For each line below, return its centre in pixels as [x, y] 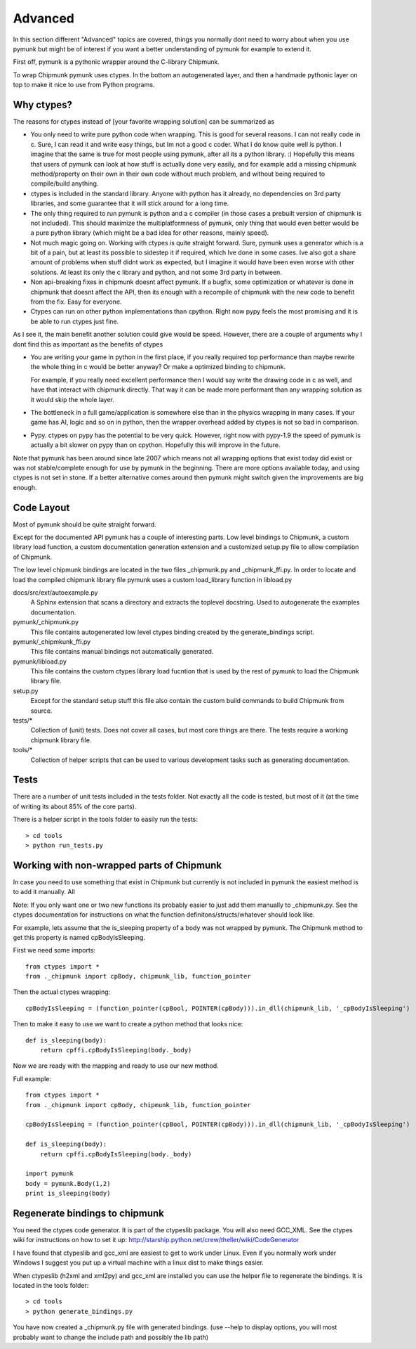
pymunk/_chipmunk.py [46, 622]
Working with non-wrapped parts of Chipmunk [118, 865]
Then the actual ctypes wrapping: [62, 992]
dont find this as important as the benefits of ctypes [88, 344]
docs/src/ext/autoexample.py [55, 592]
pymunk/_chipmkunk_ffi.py [52, 641]
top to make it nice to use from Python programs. [84, 85]
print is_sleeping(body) [68, 1194]
